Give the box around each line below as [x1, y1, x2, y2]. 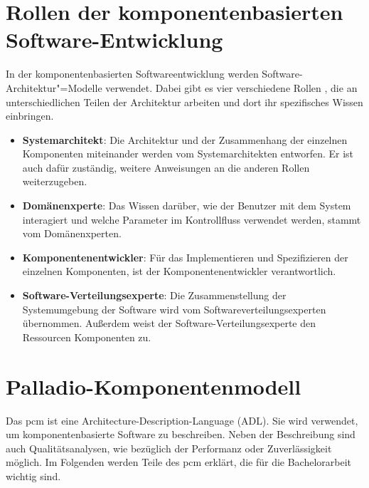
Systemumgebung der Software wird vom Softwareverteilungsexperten [22, 301, 326, 316]
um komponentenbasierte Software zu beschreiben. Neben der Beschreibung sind [6, 427, 355, 442]
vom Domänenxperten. [22, 226, 122, 241]
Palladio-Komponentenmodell [6, 371, 301, 400]
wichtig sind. [6, 468, 61, 483]
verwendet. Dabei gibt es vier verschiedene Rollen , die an [105, 80, 358, 95]
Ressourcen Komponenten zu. [22, 329, 151, 344]
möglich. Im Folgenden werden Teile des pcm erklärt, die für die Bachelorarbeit [6, 455, 352, 469]
